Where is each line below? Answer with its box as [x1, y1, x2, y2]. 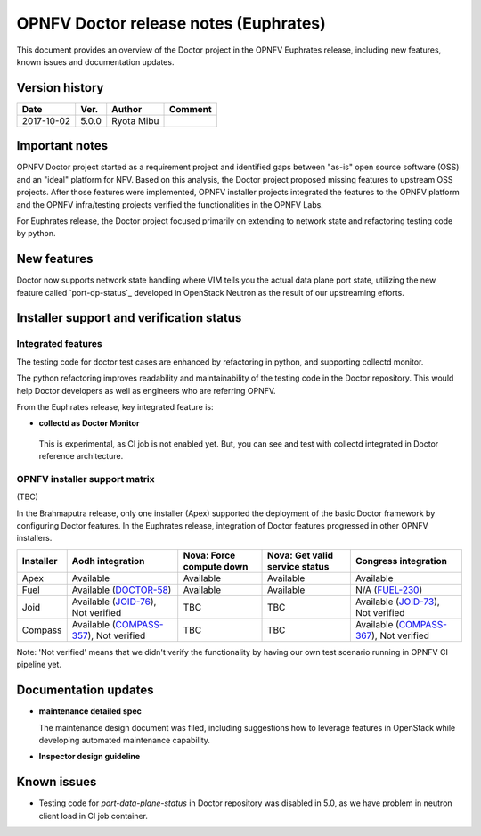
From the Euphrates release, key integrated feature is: [16, 401, 214, 412]
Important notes [16, 138, 109, 153]
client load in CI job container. [38, 810, 149, 821]
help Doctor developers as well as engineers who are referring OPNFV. [16, 385, 276, 396]
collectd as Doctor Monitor [38, 418, 140, 429]
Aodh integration [71, 554, 145, 567]
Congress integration [355, 554, 447, 567]
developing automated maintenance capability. [38, 734, 211, 745]
